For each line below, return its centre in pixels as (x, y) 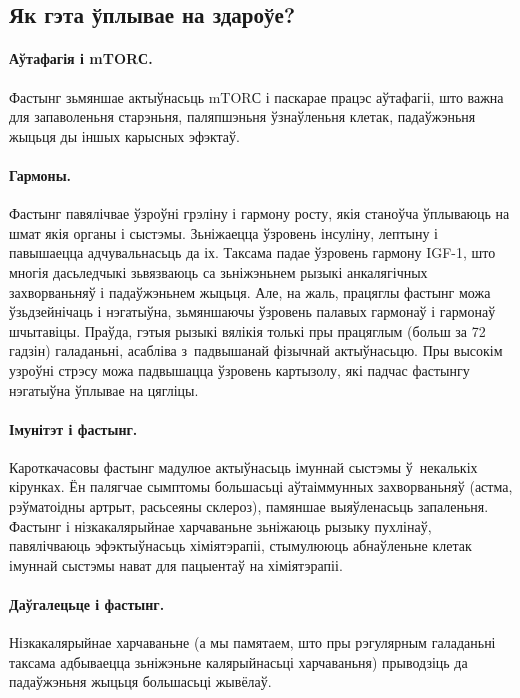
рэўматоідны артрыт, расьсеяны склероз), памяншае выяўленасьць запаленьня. (249, 506)
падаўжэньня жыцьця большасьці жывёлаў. (140, 681)
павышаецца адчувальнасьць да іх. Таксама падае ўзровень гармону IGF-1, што (252, 252)
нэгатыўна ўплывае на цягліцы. (104, 389)
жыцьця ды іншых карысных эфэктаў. (124, 135)
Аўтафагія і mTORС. (81, 58)
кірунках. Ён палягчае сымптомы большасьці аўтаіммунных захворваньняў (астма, (261, 486)
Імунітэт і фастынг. (73, 428)
